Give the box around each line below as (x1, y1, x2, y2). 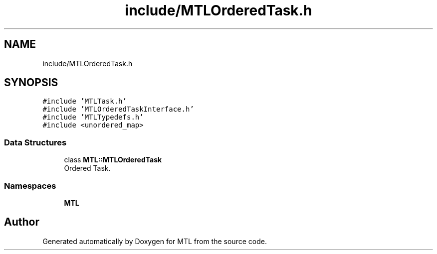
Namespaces (4, 180, 56, 191)
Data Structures (4, 137, 67, 147)
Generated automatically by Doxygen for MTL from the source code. (42, 237, 267, 246)
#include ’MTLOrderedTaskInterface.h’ (42, 105, 194, 114)
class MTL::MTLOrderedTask (64, 155, 162, 164)
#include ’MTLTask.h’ (42, 97, 127, 106)
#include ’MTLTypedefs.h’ (42, 113, 144, 122)
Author (4, 216, 39, 229)
